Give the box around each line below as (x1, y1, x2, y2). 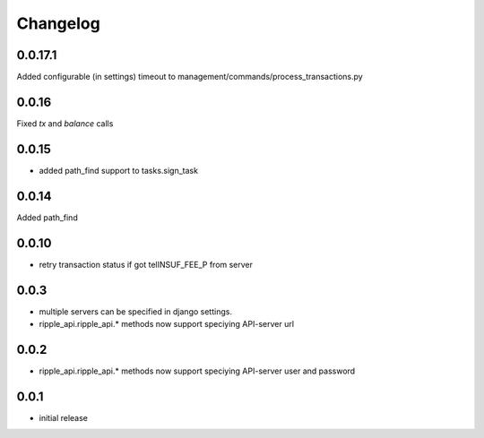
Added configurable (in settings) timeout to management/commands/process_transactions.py (16, 72, 363, 82)
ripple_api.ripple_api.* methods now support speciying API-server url (39, 318, 295, 329)
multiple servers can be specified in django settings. (39, 305, 233, 317)
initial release (39, 412, 89, 423)
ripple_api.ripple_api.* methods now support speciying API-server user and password (39, 365, 356, 376)
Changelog (16, 13, 100, 33)
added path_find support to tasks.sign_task (39, 165, 199, 176)
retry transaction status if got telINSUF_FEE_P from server (39, 259, 254, 270)
